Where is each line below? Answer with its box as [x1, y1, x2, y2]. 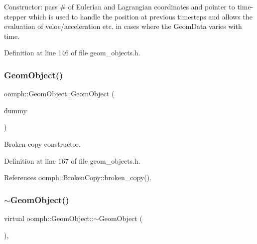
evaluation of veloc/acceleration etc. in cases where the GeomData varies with [4, 21, 242, 31]
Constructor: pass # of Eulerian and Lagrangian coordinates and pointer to [4, 1, 235, 11]
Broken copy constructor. [4, 138, 81, 149]
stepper [4, 11, 26, 21]
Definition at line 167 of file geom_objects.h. [4, 155, 140, 166]
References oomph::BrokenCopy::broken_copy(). [4, 172, 152, 183]
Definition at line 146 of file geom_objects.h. [4, 47, 140, 58]
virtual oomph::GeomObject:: [4, 213, 94, 223]
